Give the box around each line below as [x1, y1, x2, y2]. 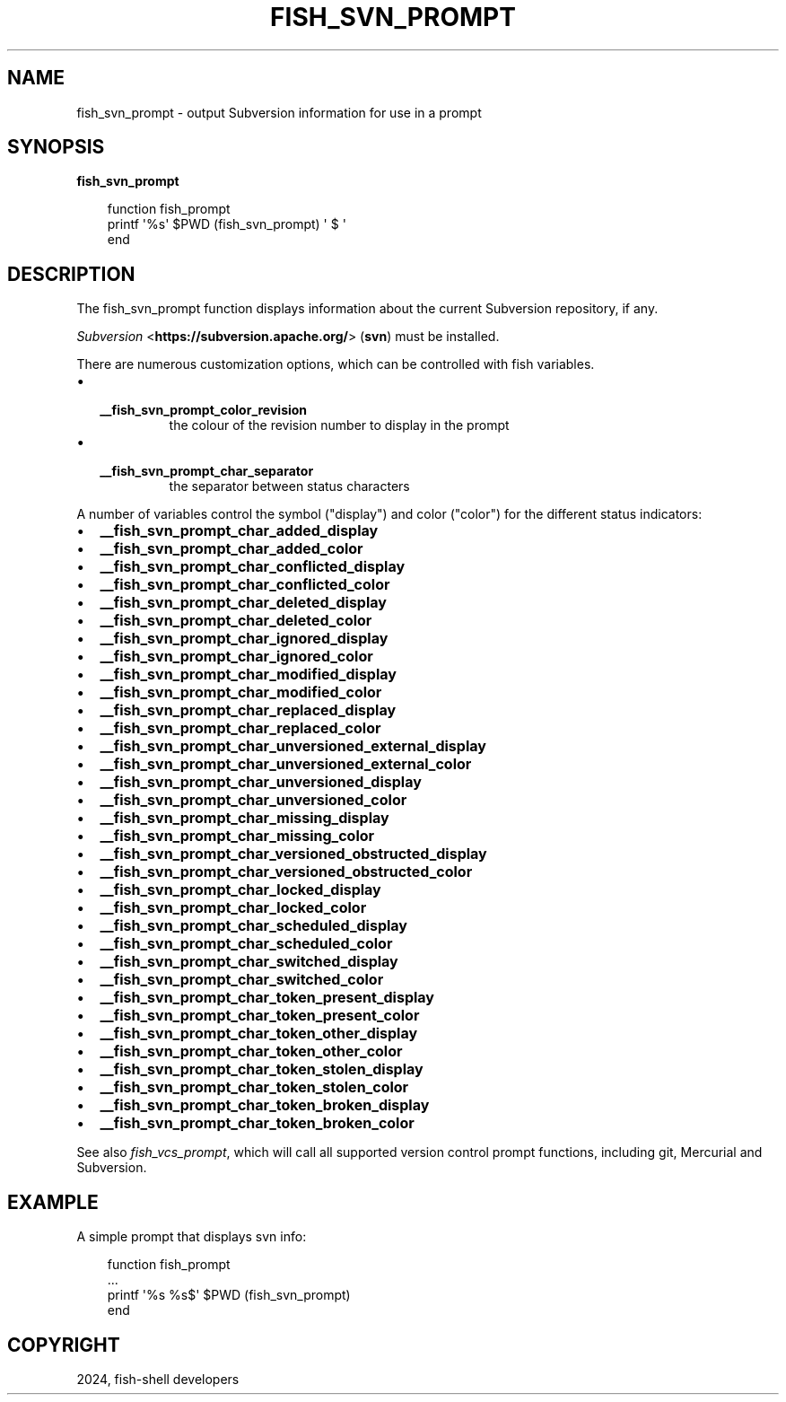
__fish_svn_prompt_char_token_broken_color [100, 1114, 415, 1133]
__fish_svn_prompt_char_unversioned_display [100, 773, 422, 792]
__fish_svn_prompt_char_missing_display [100, 809, 389, 828]
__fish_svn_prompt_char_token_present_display [100, 988, 434, 1007]
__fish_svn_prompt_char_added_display [100, 521, 379, 540]
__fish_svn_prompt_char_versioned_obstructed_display [100, 845, 487, 863]
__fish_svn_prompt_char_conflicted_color [100, 575, 390, 594]
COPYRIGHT [7, 1333, 120, 1356]
